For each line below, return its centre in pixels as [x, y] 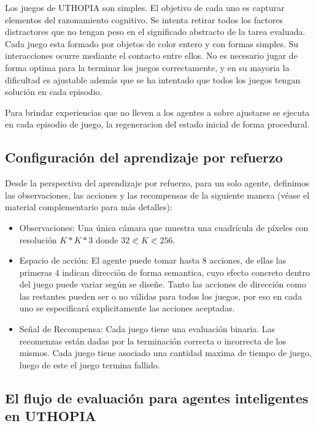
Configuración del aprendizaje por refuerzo [144, 157]
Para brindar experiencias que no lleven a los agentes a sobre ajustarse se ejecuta [157, 112]
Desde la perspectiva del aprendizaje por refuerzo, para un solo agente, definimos [157, 183]
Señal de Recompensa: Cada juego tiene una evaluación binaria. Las [147, 329]
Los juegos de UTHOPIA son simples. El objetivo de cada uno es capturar [145, 7]
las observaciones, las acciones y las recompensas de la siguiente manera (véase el [157, 195]
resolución [38, 239]
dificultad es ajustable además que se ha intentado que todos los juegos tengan [153, 79]
